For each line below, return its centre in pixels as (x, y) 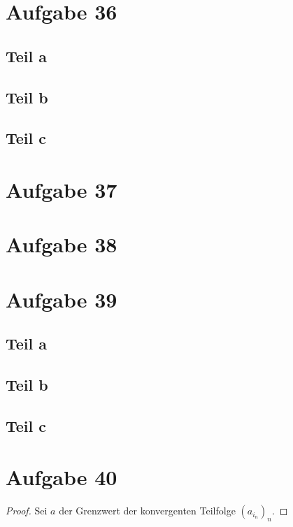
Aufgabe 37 (62, 189)
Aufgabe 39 (62, 299)
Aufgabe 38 (62, 244)
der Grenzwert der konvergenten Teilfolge (147, 511)
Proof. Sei (27, 511)
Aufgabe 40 (62, 477)
